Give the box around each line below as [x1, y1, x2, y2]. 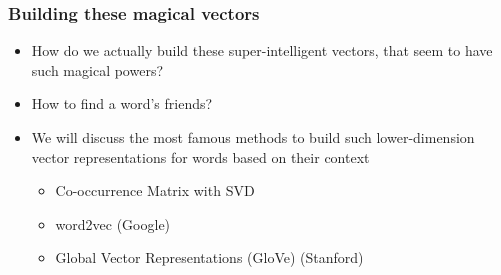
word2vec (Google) [55, 213, 171, 234]
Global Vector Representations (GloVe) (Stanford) [55, 247, 364, 268]
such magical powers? [31, 59, 164, 80]
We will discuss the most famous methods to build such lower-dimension [31, 127, 475, 147]
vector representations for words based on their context [31, 146, 370, 167]
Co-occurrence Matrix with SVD [55, 180, 255, 201]
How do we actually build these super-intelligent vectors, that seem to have [31, 40, 493, 61]
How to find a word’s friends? [31, 93, 213, 114]
